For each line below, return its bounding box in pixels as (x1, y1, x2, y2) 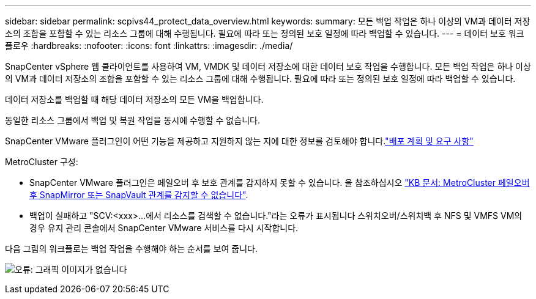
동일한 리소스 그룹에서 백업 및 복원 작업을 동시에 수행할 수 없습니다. (5, 115, 260, 125)
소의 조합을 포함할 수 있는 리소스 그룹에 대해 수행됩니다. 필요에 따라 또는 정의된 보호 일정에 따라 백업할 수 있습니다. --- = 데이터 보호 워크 (5, 28, 524, 39)
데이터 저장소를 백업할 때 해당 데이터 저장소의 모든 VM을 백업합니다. (5, 94, 264, 105)
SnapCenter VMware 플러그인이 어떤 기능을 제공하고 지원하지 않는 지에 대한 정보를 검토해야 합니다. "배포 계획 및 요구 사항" (5, 136, 474, 146)
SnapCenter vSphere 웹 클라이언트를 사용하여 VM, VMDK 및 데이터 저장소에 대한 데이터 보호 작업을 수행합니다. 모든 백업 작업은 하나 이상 (5, 61, 531, 72)
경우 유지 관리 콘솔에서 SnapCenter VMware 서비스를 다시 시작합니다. (29, 223, 299, 233)
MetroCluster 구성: (5, 157, 78, 167)
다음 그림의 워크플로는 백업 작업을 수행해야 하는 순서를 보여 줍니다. (5, 243, 258, 254)
